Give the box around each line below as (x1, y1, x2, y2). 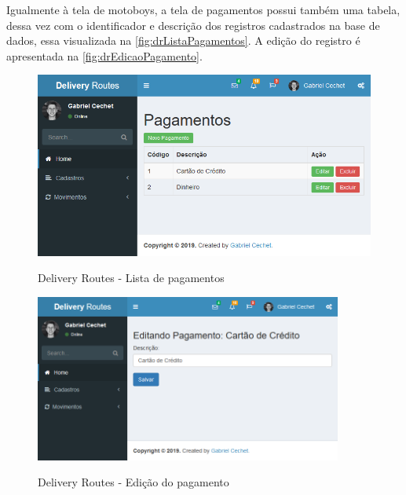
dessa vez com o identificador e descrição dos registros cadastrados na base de (6, 16, 380, 33)
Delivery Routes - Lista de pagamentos (38, 269, 225, 286)
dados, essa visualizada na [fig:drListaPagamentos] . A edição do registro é (6, 32, 360, 49)
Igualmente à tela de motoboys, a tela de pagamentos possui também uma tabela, (6, 2, 401, 17)
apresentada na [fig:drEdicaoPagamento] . (6, 47, 203, 64)
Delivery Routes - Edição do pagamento (38, 474, 229, 490)
